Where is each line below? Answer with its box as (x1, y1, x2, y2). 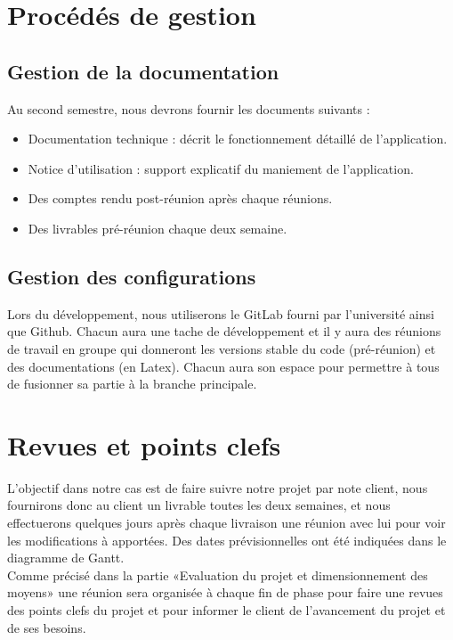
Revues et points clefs (7, 426, 281, 463)
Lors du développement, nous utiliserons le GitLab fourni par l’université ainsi (7, 304, 434, 323)
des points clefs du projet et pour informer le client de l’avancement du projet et (7, 601, 446, 619)
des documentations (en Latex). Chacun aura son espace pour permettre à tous (7, 357, 440, 375)
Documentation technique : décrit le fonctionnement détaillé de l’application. (28, 129, 448, 148)
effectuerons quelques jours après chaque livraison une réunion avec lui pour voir (7, 513, 446, 532)
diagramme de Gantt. (7, 548, 125, 567)
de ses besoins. (7, 618, 86, 636)
